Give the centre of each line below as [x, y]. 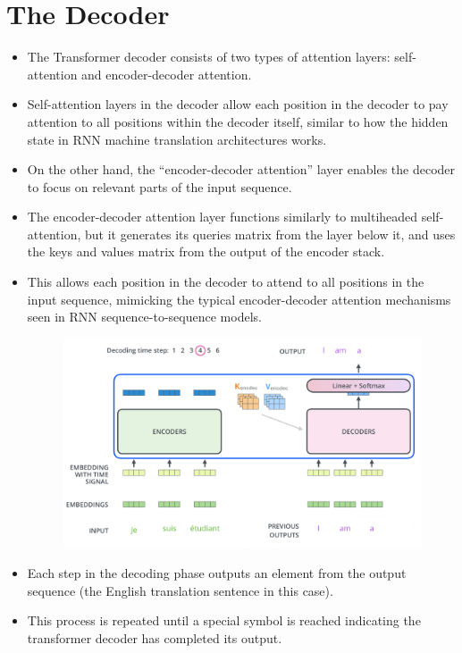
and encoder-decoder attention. [167, 74]
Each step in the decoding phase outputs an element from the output [217, 572]
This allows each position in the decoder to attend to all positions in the [226, 282]
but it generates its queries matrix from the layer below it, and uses [270, 234]
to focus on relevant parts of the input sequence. [160, 186]
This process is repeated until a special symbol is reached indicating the [224, 620]
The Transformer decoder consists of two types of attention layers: [209, 57]
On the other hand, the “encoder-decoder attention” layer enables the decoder [241, 169]
